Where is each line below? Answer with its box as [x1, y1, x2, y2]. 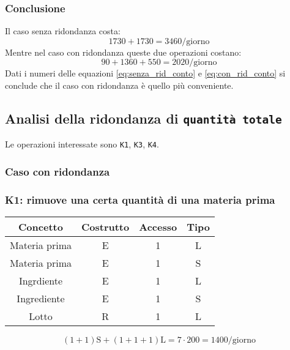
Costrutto [81, 220, 130, 234]
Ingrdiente [18, 274, 63, 288]
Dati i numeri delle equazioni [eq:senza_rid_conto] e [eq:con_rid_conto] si [5, 67, 286, 80]
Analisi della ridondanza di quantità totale [5, 108, 282, 127]
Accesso [139, 220, 177, 234]
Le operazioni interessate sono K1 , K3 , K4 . [5, 138, 159, 151]
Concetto [18, 220, 63, 234]
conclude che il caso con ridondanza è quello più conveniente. [5, 79, 234, 91]
